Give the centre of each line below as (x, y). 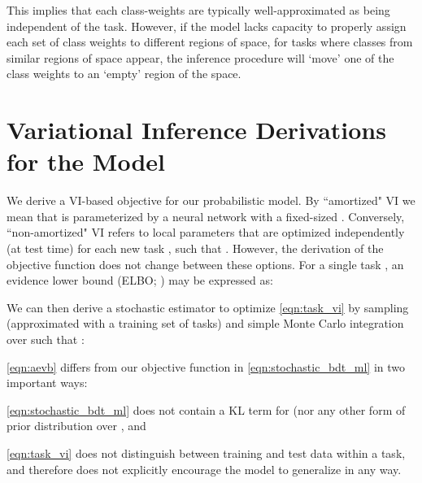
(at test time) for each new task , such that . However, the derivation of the (195, 248)
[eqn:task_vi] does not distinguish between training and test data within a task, (206, 453)
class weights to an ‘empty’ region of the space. (124, 74)
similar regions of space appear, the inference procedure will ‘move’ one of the (200, 57)
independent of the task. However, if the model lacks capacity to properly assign (207, 26)
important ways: (47, 383)
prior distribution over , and (76, 426)
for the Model (86, 161)
